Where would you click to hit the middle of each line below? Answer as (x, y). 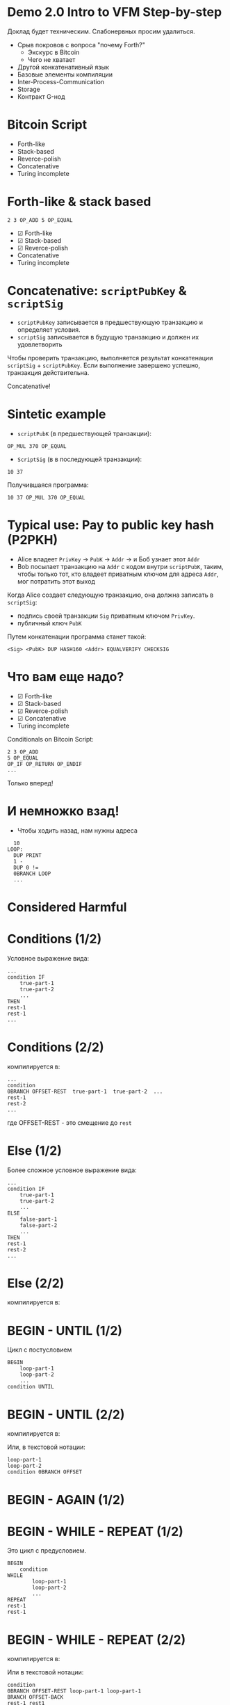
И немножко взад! (63, 811)
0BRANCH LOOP (32, 874)
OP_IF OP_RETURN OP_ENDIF (44, 764)
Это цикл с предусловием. (47, 1551)
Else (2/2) (36, 1283)
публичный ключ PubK (49, 623)
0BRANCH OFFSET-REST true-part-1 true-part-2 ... (85, 1091)
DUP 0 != (26, 867)
